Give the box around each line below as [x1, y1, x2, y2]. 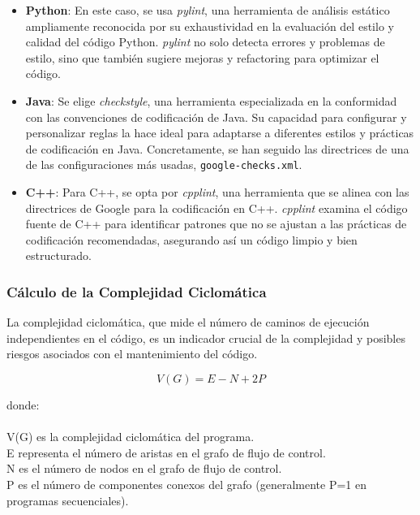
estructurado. [25, 247, 92, 264]
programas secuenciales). [6, 491, 129, 509]
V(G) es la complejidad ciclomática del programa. [6, 428, 255, 445]
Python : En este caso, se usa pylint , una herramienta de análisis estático [25, 2, 390, 18]
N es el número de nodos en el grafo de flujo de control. [6, 460, 282, 477]
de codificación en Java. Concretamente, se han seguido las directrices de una [25, 140, 409, 157]
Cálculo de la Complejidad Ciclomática [6, 281, 267, 301]
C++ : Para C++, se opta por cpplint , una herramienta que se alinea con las [25, 184, 409, 200]
